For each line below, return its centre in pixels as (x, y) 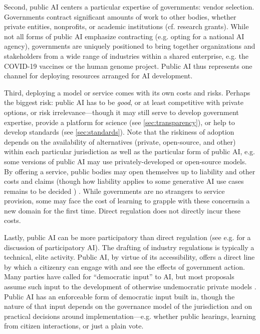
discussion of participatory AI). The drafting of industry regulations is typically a (129, 247)
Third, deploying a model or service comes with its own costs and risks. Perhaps (127, 92)
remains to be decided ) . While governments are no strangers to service (114, 191)
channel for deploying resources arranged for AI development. (98, 76)
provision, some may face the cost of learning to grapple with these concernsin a (127, 201)
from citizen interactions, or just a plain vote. (74, 326)
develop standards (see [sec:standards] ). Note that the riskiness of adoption (119, 132)
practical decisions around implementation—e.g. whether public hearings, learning (130, 316)
